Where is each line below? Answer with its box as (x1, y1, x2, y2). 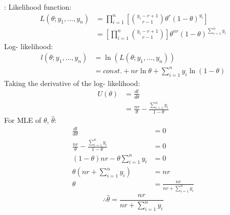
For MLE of (4, 115, 41, 125)
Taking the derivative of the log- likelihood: (4, 77, 140, 88)
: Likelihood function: (4, 2, 72, 12)
